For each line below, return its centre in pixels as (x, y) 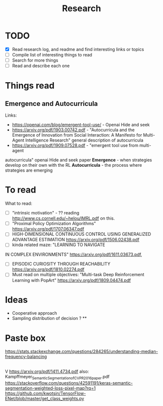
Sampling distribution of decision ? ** (49, 318)
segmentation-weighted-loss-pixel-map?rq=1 (50, 388)
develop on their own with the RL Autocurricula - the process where (73, 165)
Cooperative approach (34, 313)
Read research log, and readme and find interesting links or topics (78, 49)
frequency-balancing (26, 357)
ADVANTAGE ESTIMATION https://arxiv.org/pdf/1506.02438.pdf (76, 240)
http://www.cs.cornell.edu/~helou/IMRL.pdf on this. (63, 218)
